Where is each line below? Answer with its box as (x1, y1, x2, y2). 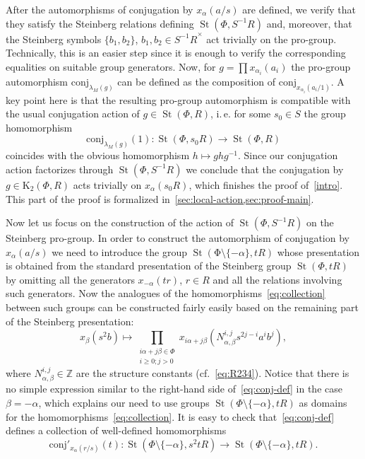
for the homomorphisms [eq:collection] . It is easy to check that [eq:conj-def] (6, 409, 335, 424)
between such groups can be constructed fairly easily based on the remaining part (6, 300, 359, 315)
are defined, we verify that (242, 2, 357, 16)
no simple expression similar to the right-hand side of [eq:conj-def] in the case (6, 381, 342, 396)
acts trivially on (73, 177, 142, 192)
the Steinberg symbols (6, 31, 102, 46)
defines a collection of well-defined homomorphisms (6, 423, 227, 438)
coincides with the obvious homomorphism (6, 148, 190, 163)
